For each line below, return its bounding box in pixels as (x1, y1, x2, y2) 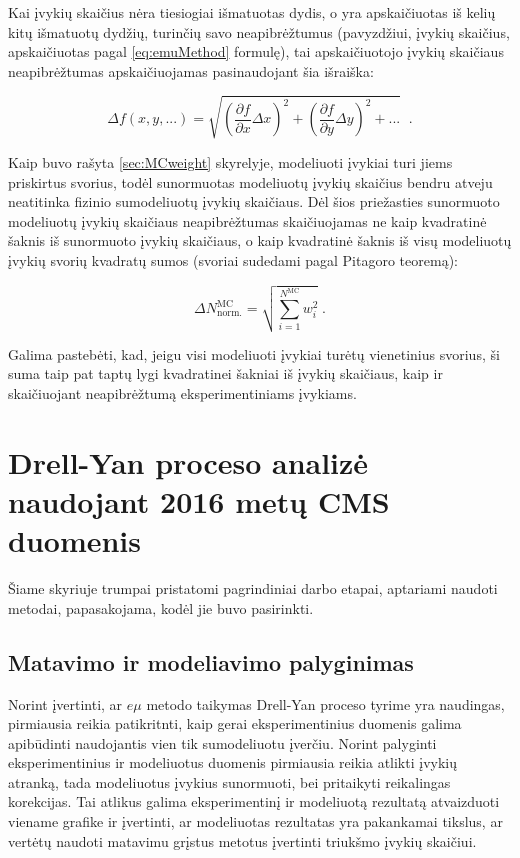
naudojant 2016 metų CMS (8, 481, 390, 521)
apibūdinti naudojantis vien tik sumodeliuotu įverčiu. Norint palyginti (8, 732, 437, 753)
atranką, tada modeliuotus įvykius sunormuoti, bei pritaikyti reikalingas (8, 771, 451, 792)
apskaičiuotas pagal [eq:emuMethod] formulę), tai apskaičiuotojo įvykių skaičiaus (8, 41, 504, 62)
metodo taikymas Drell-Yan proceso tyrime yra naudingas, (146, 693, 505, 714)
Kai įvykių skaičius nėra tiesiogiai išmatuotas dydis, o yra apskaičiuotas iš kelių (8, 2, 496, 22)
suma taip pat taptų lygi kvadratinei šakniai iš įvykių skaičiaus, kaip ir (8, 363, 443, 384)
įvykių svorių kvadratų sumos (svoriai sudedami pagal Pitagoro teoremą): (8, 249, 458, 270)
